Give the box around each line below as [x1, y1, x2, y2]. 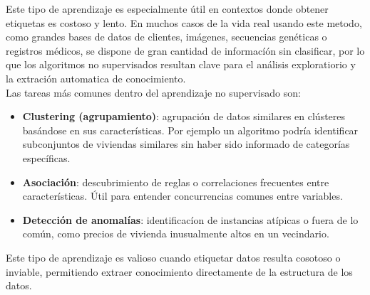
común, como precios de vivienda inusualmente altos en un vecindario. [22, 226, 329, 241]
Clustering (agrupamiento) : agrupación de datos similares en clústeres [22, 109, 346, 124]
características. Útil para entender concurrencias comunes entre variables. [22, 188, 343, 203]
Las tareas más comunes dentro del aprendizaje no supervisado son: [6, 85, 301, 100]
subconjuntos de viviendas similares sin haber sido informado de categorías [22, 136, 350, 151]
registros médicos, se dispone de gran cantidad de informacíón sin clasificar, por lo [6, 43, 365, 58]
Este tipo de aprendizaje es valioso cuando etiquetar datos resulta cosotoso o [6, 250, 341, 264]
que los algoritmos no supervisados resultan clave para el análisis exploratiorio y [6, 57, 356, 72]
